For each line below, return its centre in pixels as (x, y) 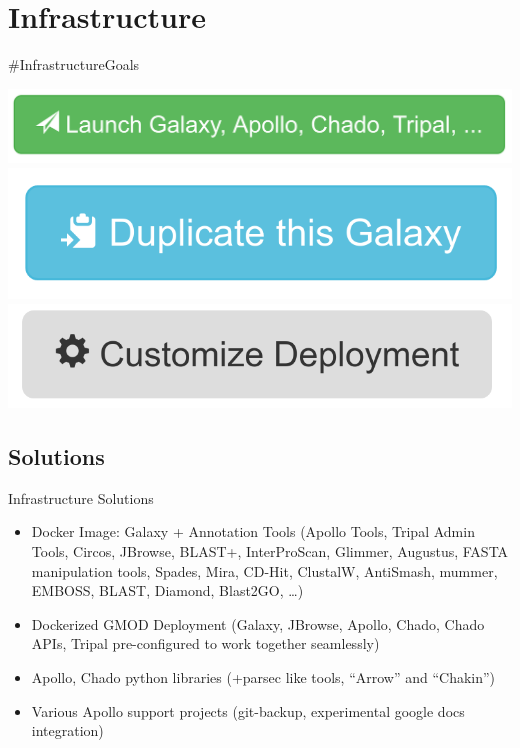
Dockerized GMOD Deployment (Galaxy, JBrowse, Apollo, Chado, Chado (258, 623)
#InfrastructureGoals (74, 64)
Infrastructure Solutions (81, 497)
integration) (67, 730)
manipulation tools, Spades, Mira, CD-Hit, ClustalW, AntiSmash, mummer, (264, 570)
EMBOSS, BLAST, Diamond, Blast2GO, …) (167, 590)
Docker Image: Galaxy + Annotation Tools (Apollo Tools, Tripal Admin (253, 531)
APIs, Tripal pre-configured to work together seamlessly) (205, 643)
